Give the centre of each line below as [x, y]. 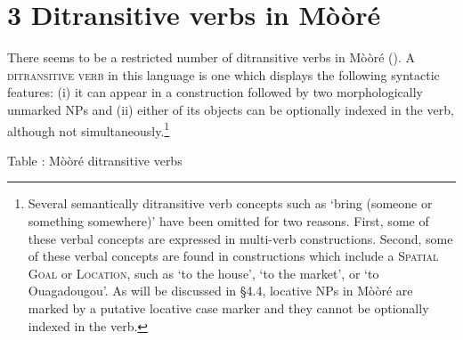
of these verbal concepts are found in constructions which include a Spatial [233, 256]
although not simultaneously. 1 [89, 129]
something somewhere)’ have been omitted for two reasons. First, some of [228, 220]
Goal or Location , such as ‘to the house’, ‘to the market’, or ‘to [203, 273]
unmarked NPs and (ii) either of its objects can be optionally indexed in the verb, [231, 109]
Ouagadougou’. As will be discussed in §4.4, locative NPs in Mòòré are [220, 291]
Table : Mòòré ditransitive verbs [95, 160]
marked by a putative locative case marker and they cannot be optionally [228, 308]
